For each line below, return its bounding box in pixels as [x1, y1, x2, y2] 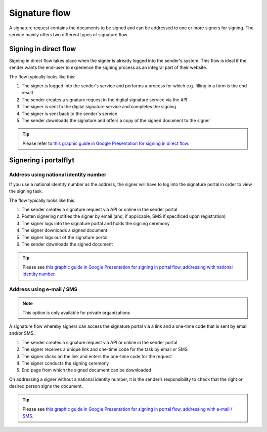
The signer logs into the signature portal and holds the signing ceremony [21, 220, 170, 226]
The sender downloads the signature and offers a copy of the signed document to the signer [21, 117, 210, 123]
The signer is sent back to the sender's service [21, 111, 118, 117]
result [21, 90, 34, 96]
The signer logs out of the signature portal [21, 234, 108, 240]
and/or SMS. [9, 330, 35, 336]
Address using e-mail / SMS [9, 286, 78, 293]
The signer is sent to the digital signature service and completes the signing [21, 104, 177, 110]
